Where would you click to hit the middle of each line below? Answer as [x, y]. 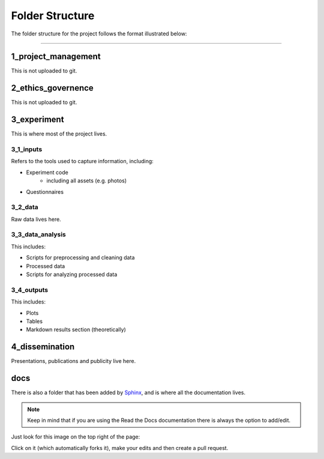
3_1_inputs [27, 149]
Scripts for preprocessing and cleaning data [80, 257]
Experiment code [47, 172]
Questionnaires [45, 191]
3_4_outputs [30, 290]
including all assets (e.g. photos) [87, 181]
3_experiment [37, 120]
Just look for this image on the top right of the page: [76, 437]
